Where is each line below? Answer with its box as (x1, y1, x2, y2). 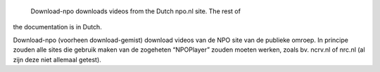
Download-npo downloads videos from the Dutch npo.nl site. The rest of (30, 7, 241, 15)
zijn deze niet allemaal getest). (13, 55, 101, 64)
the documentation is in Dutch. (13, 23, 102, 31)
